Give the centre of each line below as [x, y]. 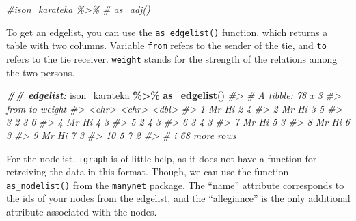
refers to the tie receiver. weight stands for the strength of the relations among [172, 58]
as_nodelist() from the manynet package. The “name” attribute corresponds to [175, 185]
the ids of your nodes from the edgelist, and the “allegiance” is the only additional [178, 198]
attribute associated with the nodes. [82, 212]
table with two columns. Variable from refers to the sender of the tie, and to [166, 45]
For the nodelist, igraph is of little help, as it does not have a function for [162, 158]
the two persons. [41, 72]
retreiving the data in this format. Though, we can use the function [148, 172]
